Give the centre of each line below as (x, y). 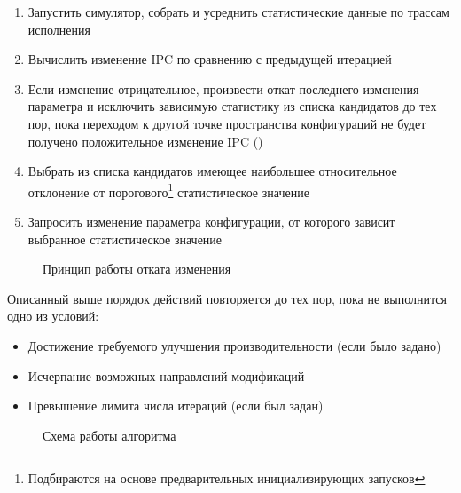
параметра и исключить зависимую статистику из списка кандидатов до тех (232, 106)
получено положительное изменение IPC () (145, 141)
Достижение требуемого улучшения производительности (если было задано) (234, 345)
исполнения (59, 29)
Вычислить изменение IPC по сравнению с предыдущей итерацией (210, 59)
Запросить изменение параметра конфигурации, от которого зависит (211, 221)
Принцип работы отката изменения (137, 269)
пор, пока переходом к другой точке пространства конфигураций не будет (227, 123)
